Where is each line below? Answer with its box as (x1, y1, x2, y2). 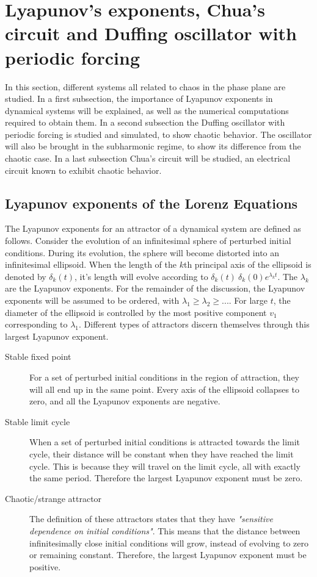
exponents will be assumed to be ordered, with (5, 294, 180, 307)
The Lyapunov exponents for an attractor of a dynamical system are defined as (5, 222, 301, 235)
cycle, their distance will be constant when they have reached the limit (29, 447, 294, 460)
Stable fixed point (5, 350, 71, 363)
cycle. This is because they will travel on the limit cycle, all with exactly (29, 459, 301, 472)
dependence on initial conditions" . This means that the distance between (29, 524, 301, 537)
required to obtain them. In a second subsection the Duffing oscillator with (5, 116, 285, 129)
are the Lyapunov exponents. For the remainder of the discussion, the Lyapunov (5, 282, 305, 295)
